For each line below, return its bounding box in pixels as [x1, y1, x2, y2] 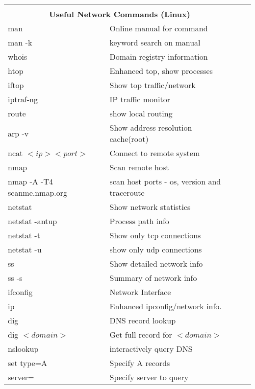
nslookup [8, 343, 39, 354]
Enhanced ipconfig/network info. [109, 300, 222, 312]
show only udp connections [109, 244, 202, 255]
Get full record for [109, 329, 172, 340]
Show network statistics [109, 201, 191, 212]
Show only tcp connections [109, 229, 201, 241]
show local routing [109, 108, 173, 119]
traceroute [109, 187, 145, 198]
